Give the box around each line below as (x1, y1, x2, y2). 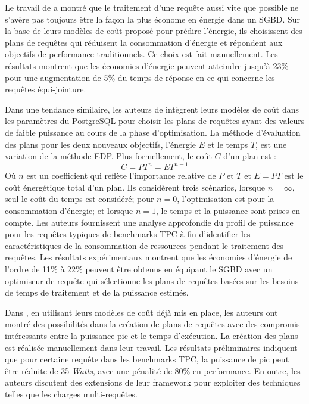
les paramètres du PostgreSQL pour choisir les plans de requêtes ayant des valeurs (5, 114, 305, 127)
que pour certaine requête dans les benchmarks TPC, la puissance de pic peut (5, 353, 289, 365)
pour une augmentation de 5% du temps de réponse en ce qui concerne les (5, 71, 275, 83)
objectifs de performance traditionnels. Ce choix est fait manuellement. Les (5, 48, 278, 60)
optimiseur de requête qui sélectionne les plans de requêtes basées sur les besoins (5, 274, 299, 287)
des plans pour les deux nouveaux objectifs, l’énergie (5, 138, 196, 150)
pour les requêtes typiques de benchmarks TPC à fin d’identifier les (5, 228, 251, 240)
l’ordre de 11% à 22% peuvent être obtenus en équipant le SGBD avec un (5, 262, 273, 275)
